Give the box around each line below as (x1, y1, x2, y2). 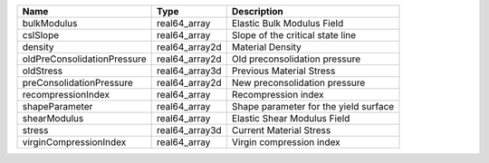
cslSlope (22, 29, 60, 41)
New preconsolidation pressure (231, 77, 366, 89)
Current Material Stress (231, 124, 331, 136)
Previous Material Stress (231, 64, 336, 77)
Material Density (231, 41, 302, 53)
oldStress (22, 64, 63, 77)
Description (231, 5, 284, 17)
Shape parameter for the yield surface (231, 101, 395, 112)
